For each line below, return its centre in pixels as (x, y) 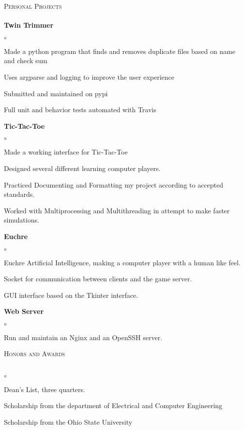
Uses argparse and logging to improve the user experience (89, 77)
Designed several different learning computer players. (82, 168)
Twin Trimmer (29, 25)
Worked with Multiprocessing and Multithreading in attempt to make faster (117, 210)
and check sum (26, 60)
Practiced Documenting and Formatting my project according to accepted (114, 184)
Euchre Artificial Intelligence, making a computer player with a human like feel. (122, 262)
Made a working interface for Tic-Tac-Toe (66, 152)
